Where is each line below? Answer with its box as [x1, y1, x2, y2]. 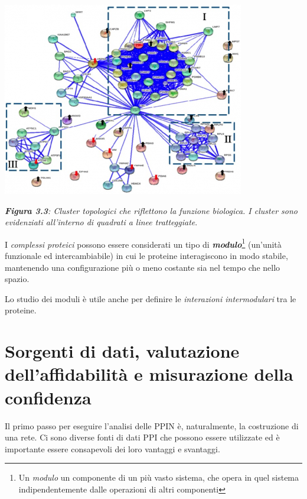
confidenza [5, 385, 92, 409]
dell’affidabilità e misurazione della [5, 362, 293, 386]
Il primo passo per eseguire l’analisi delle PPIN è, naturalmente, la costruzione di [5, 419, 299, 432]
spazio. [5, 273, 30, 285]
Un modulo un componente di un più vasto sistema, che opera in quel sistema [18, 471, 299, 484]
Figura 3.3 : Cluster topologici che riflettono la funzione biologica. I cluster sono [5, 204, 298, 216]
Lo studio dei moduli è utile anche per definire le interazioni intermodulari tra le [5, 292, 296, 304]
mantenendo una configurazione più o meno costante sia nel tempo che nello [5, 261, 280, 273]
